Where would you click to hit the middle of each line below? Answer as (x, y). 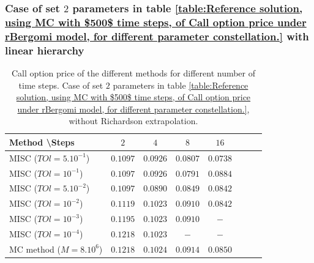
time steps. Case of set (61, 85)
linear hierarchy (45, 50)
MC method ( (35, 249)
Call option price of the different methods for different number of (133, 72)
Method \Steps (42, 142)
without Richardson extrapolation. (133, 121)
